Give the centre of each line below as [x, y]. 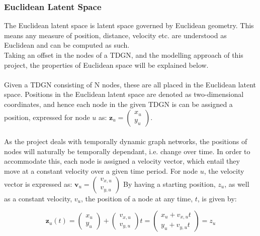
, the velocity [224, 170]
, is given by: [217, 198]
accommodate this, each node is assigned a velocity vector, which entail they [122, 161]
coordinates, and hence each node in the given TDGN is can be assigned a [118, 104]
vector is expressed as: [38, 184]
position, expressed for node [47, 117]
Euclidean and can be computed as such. [67, 45]
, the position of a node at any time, [137, 198]
